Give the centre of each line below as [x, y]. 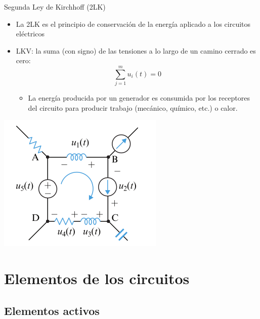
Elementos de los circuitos [97, 278]
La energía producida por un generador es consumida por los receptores [139, 98]
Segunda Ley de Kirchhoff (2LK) [55, 7]
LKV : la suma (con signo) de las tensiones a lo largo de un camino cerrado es [136, 50]
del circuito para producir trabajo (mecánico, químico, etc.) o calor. [133, 107]
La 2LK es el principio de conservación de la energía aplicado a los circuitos [133, 24]
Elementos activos [52, 310]
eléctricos [30, 34]
